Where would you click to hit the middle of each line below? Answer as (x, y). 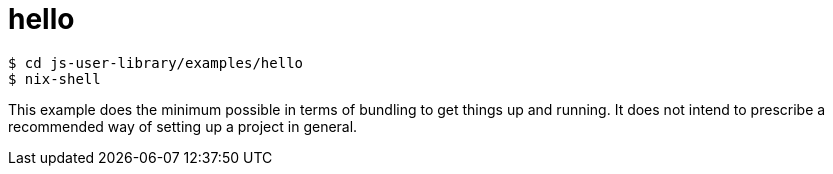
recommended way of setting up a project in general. (183, 126)
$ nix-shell (54, 78)
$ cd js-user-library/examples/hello (156, 62)
